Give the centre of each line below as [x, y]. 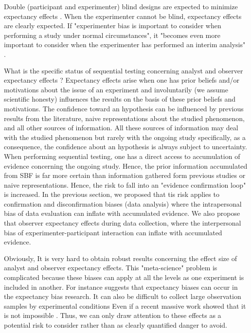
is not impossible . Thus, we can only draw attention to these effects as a [113, 315]
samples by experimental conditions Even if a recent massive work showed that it [125, 306]
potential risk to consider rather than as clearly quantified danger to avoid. [116, 325]
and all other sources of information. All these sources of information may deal [121, 128]
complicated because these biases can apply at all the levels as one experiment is [124, 277]
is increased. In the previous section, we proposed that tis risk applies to [112, 194]
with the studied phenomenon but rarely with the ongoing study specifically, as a [125, 137]
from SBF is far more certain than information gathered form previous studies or [125, 175]
